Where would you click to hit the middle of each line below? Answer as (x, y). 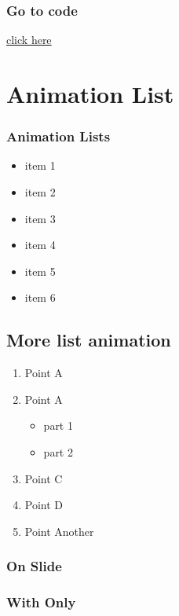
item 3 (40, 218)
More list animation (89, 340)
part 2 (58, 451)
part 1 (58, 425)
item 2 (40, 192)
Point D (44, 505)
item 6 (40, 297)
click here (29, 40)
